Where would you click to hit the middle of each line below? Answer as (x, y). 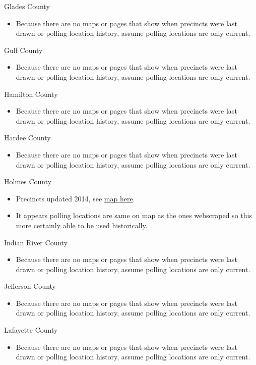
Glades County (27, 6)
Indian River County (36, 242)
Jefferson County (30, 286)
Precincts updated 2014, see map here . (75, 198)
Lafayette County (31, 330)
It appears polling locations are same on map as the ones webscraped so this (134, 215)
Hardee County (27, 138)
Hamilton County (31, 94)
